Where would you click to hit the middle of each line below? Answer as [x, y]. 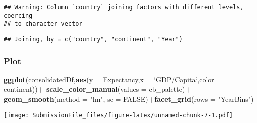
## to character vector [43, 24]
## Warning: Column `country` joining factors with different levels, [124, 7]
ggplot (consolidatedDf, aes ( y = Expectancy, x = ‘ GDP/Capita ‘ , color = [113, 79]
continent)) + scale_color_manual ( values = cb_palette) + [98, 89]
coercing [18, 16]
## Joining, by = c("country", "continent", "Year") [93, 39]
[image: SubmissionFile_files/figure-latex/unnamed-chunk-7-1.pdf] [119, 115]
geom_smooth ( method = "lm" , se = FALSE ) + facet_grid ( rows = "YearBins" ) [129, 99]
